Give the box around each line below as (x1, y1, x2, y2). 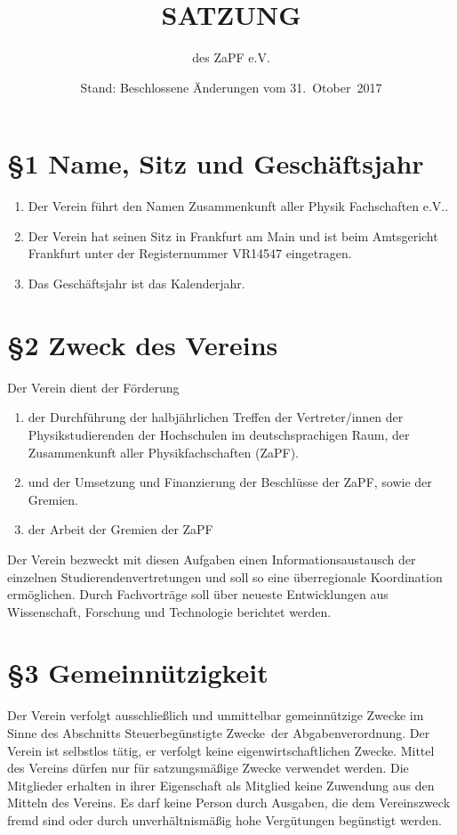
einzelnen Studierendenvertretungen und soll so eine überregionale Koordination (7, 567, 443, 586)
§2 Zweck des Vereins (7, 326, 278, 362)
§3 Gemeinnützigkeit (7, 654, 269, 691)
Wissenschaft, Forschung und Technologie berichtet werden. (7, 602, 332, 620)
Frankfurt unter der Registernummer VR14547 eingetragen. (28, 244, 352, 263)
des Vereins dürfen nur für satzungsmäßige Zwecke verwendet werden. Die (7, 758, 409, 777)
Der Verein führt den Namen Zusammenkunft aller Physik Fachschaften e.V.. (28, 197, 449, 215)
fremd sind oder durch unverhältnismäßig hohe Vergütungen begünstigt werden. (7, 810, 442, 829)
